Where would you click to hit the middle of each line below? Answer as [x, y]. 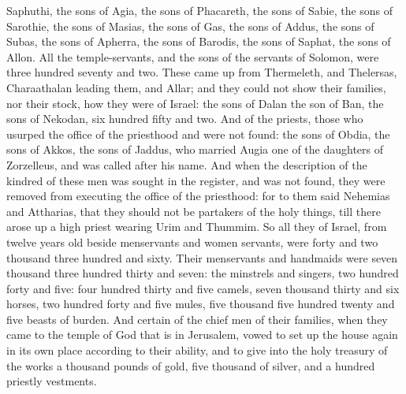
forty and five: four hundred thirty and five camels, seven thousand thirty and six [203, 288]
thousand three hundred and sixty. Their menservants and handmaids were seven [202, 257]
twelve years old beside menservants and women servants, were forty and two [192, 242]
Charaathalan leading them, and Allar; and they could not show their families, [196, 87]
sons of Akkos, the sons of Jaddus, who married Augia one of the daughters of [195, 149]
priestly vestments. [52, 381]
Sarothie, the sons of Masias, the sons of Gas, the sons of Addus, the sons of [190, 26]
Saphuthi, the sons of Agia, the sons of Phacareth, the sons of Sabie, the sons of [200, 10]
